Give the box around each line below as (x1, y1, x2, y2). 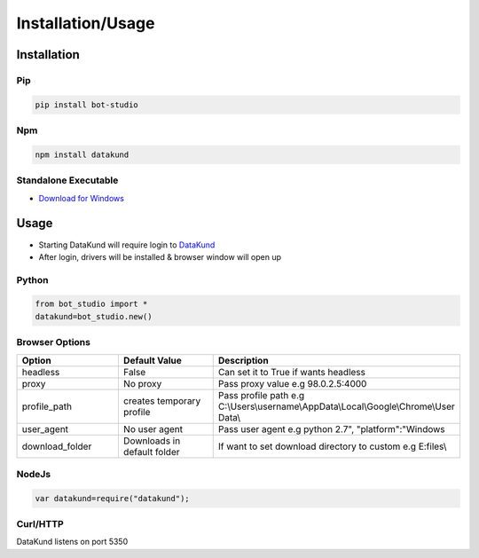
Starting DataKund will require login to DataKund (38, 240, 216, 250)
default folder (122, 445, 180, 458)
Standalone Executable (16, 174, 119, 186)
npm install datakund (35, 149, 130, 160)
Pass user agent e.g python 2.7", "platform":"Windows (217, 422, 445, 435)
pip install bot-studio (35, 99, 139, 110)
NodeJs (16, 468, 51, 480)
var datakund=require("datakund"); (35, 493, 190, 503)
